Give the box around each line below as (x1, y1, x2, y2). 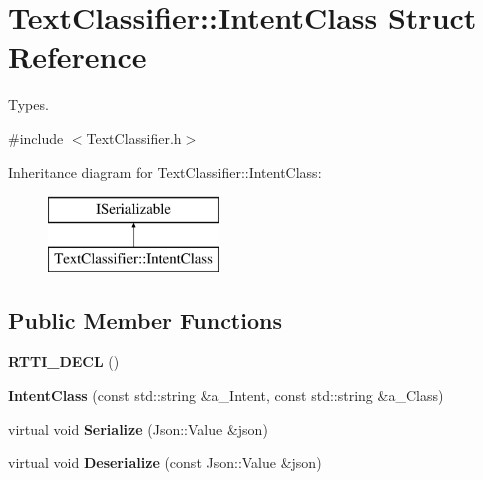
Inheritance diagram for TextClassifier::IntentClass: (8, 161, 322, 182)
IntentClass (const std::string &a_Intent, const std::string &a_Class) (8, 385, 444, 406)
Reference (8, 36, 147, 77)
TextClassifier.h (86, 127, 182, 148)
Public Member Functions (8, 304, 282, 335)
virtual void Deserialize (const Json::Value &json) (8, 452, 322, 473)
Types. (8, 94, 49, 115)
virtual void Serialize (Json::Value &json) (8, 418, 268, 439)
